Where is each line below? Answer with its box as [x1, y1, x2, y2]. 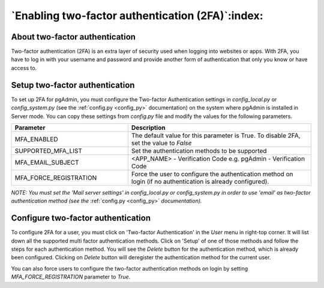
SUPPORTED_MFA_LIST [14, 147, 82, 155]
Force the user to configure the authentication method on [131, 169, 293, 178]
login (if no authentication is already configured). [131, 177, 269, 186]
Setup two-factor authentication [11, 80, 135, 90]
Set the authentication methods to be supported [131, 147, 267, 155]
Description [131, 123, 166, 132]
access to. [11, 64, 37, 71]
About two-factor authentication [11, 32, 136, 42]
